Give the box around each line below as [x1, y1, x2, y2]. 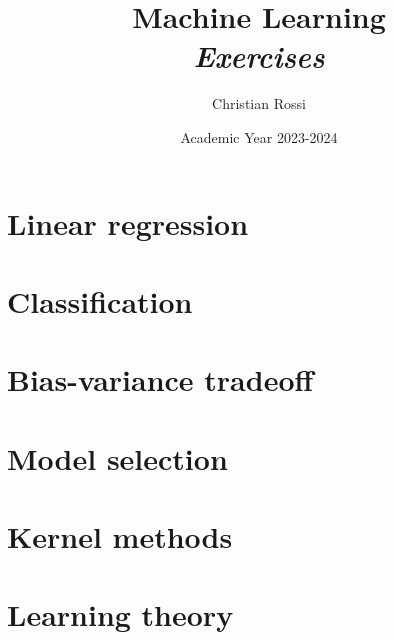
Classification [7, 280, 193, 321]
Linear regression [7, 202, 249, 243]
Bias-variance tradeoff [7, 359, 314, 400]
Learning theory [7, 594, 234, 635]
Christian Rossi [212, 93, 306, 114]
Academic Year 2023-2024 [180, 126, 338, 147]
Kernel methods [7, 516, 233, 556]
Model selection [7, 437, 228, 478]
